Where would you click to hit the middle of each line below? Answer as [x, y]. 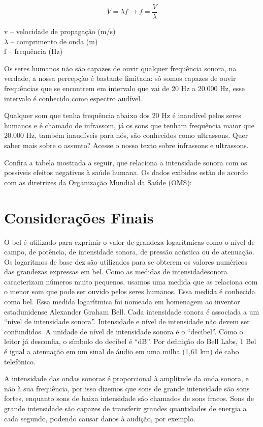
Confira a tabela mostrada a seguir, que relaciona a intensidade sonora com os [126, 162]
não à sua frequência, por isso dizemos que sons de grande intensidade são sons [127, 388]
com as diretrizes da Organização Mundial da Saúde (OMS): [98, 182]
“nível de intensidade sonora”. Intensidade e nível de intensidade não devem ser [127, 321]
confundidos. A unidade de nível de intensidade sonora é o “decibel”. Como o [124, 331]
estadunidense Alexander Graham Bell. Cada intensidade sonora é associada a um [132, 311]
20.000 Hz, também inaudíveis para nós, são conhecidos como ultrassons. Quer [126, 135]
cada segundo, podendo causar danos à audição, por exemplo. [100, 418]
